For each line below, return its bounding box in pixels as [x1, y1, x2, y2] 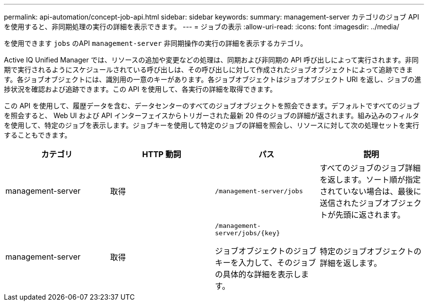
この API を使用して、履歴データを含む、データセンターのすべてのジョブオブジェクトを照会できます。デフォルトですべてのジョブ [4, 102, 420, 110]
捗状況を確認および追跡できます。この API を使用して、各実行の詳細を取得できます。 [4, 85, 277, 93]
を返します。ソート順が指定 [320, 175, 421, 184]
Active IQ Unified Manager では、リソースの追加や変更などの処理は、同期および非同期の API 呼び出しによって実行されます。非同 [4, 56, 419, 64]
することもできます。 [4, 131, 72, 139]
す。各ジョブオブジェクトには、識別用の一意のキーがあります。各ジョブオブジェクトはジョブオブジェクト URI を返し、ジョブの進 [4, 75, 422, 83]
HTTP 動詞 [142, 149, 181, 159]
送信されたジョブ [320, 198, 383, 208]
